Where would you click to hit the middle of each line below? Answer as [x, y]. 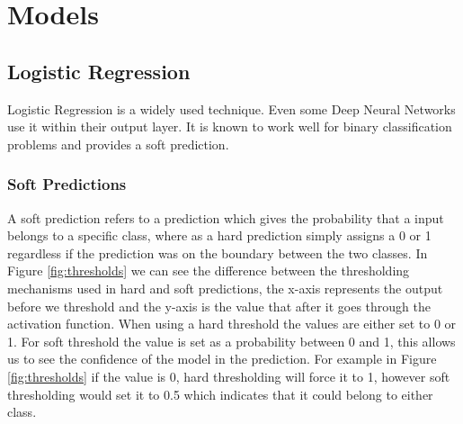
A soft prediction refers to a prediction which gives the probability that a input [226, 217]
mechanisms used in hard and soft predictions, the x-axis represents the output [225, 288]
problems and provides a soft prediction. [118, 144]
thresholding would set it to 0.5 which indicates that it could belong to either [220, 394]
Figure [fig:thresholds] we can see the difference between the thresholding [209, 271]
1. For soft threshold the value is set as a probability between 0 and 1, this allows [231, 341]
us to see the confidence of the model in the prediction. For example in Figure [222, 359]
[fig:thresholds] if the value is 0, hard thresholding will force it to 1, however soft [229, 376]
